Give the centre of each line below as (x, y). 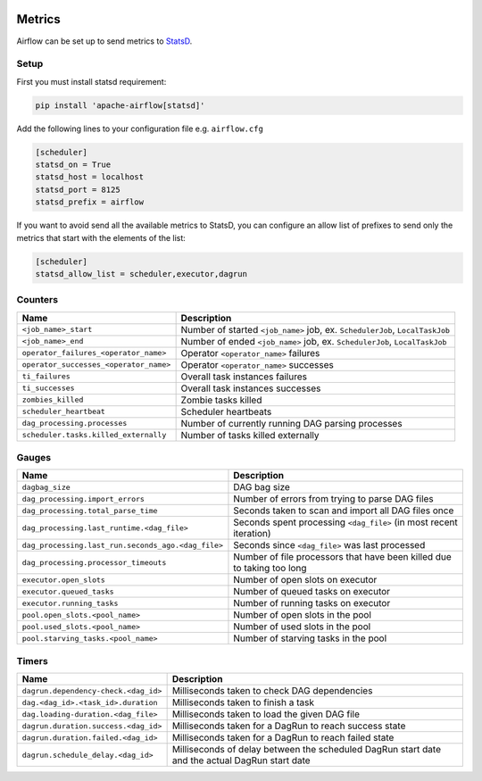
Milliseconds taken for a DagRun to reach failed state (283, 738)
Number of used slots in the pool (302, 627)
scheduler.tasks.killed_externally (94, 435)
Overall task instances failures (244, 377)
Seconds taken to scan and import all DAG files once (344, 511)
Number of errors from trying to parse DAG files (334, 499)
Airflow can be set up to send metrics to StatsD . (104, 41)
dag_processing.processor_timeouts (94, 562)
